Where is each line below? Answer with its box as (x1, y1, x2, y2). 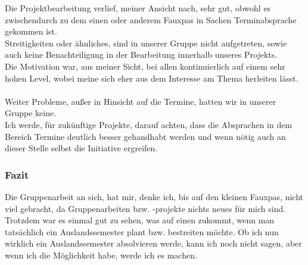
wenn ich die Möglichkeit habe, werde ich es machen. (5, 248, 197, 261)
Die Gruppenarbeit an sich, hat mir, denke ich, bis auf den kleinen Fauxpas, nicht (5, 190, 304, 202)
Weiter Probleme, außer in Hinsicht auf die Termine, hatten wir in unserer (5, 95, 276, 107)
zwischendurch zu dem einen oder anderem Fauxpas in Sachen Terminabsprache (5, 13, 297, 26)
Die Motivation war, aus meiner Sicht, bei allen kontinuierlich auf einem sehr (5, 60, 285, 72)
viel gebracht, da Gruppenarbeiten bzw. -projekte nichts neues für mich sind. (5, 202, 286, 214)
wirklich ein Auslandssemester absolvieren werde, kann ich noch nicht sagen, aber (5, 237, 302, 250)
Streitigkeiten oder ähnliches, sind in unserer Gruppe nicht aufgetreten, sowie (5, 36, 287, 49)
